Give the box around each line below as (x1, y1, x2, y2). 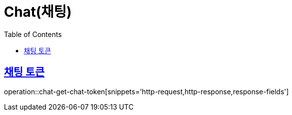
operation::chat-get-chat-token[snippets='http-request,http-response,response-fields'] (4, 87, 289, 96)
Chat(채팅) (4, 3, 72, 20)
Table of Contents (4, 30, 62, 38)
